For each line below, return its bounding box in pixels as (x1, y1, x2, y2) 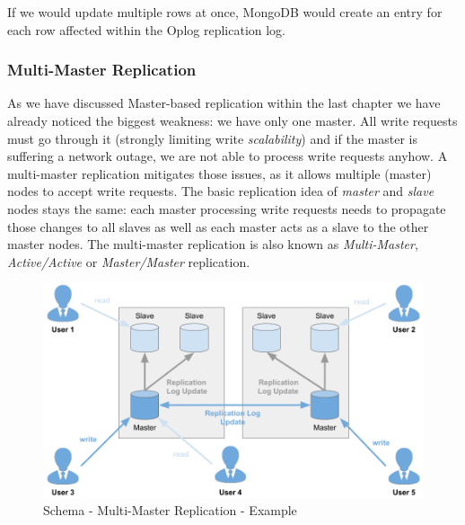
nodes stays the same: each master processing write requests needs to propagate (7, 199, 446, 218)
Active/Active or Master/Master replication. (7, 252, 250, 271)
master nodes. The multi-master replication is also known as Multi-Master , (7, 235, 418, 254)
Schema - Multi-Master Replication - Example (43, 501, 297, 520)
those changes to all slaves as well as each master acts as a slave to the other (7, 217, 429, 236)
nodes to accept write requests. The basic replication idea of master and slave (7, 182, 434, 200)
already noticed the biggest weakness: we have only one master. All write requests (7, 111, 458, 129)
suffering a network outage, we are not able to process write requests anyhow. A (7, 147, 448, 165)
